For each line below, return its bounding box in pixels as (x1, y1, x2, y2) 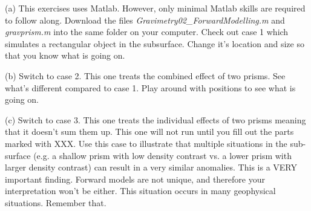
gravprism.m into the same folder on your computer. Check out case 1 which (5, 25, 289, 38)
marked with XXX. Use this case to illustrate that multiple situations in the (5, 137, 287, 149)
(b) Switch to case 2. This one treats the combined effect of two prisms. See (5, 69, 286, 82)
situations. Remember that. (5, 196, 106, 209)
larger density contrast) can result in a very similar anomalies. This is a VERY (5, 161, 297, 174)
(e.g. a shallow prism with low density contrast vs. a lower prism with (33, 149, 292, 161)
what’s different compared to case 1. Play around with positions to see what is (5, 81, 296, 94)
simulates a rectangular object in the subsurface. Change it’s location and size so (5, 37, 304, 50)
